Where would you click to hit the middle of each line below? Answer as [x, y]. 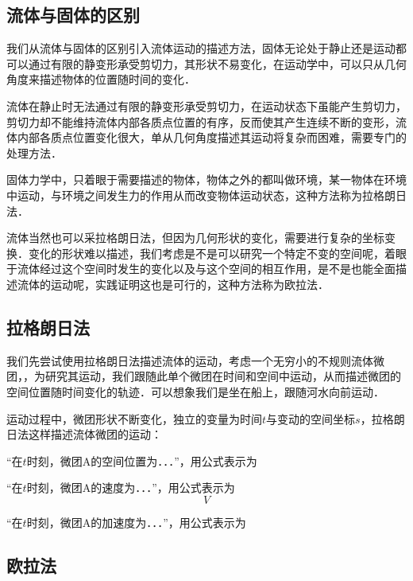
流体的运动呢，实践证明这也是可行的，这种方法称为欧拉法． [173, 284]
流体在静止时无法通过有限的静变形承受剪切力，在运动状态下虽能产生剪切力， [206, 105]
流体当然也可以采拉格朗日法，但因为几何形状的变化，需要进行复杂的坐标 [195, 238]
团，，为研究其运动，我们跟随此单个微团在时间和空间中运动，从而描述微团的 [204, 376]
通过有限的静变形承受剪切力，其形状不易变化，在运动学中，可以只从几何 [217, 63]
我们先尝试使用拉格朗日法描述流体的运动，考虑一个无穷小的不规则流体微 [195, 360]
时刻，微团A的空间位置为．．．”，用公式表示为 [142, 460]
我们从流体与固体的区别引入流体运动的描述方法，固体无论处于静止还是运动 [201, 48]
